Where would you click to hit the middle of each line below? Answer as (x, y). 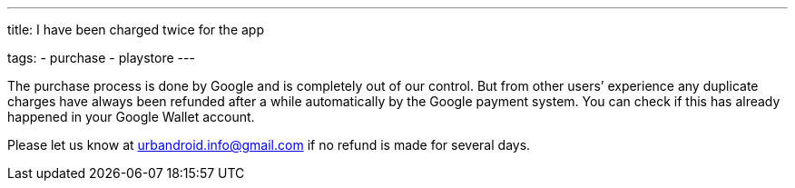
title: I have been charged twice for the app (136, 30)
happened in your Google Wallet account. (131, 117)
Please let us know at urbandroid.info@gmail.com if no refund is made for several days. (269, 145)
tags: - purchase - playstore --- (101, 58)
